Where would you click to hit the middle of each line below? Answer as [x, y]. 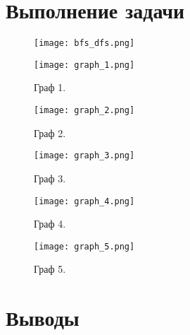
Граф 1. [50, 87]
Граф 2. [50, 133]
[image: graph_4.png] [84, 201]
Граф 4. [50, 224]
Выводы [43, 318]
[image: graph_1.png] [84, 65]
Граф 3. [50, 178]
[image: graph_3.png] [84, 156]
